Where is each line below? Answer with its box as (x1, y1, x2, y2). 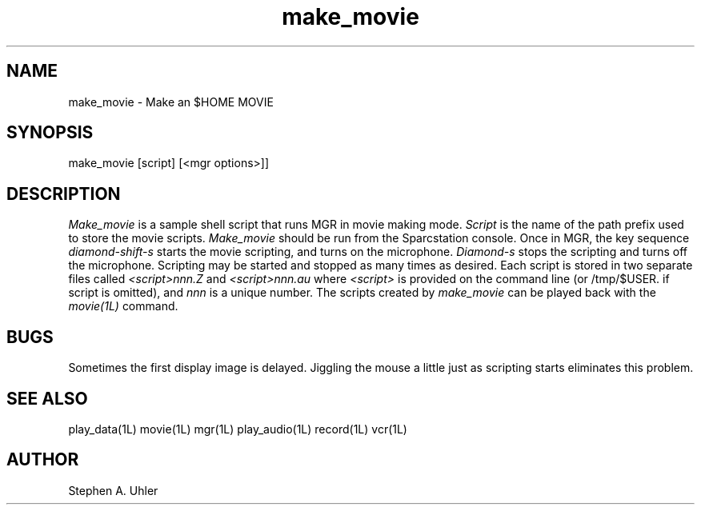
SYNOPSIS (6, 122, 94, 143)
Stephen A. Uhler (68, 483, 158, 497)
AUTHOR (6, 449, 79, 470)
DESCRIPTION (6, 183, 121, 204)
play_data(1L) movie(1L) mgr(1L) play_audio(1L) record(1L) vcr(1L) (68, 421, 407, 436)
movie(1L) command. (68, 299, 178, 313)
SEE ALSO (6, 388, 88, 409)
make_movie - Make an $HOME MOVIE (68, 94, 274, 109)
